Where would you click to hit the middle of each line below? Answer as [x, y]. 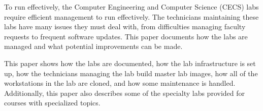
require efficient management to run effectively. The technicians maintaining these [131, 16]
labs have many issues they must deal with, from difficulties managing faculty [125, 26]
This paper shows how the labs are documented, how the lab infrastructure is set [130, 63]
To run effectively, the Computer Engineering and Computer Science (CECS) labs [131, 7]
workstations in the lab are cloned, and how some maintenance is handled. [120, 83]
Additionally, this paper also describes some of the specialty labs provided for [124, 93]
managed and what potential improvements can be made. [93, 46]
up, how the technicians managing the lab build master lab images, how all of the [131, 73]
